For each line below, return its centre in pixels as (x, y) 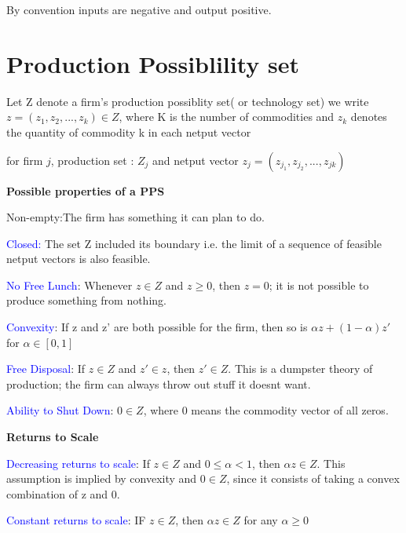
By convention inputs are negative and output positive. (139, 9)
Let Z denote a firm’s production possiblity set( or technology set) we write (188, 101)
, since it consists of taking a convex (313, 478)
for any (261, 520)
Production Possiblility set (153, 63)
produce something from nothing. (86, 300)
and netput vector (196, 160)
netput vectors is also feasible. (79, 259)
